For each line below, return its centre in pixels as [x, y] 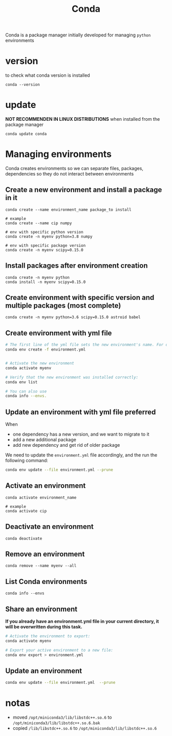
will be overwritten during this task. [44, 627]
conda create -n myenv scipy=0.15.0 [44, 250]
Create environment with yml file [59, 333]
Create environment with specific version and [80, 298]
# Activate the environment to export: [48, 636]
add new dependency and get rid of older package [66, 445]
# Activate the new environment [40, 363]
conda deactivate [24, 538]
